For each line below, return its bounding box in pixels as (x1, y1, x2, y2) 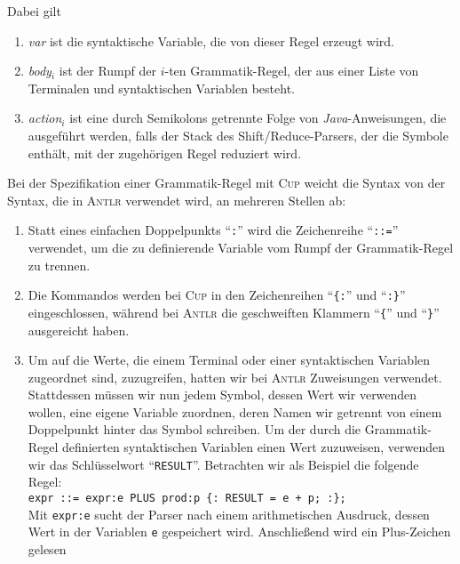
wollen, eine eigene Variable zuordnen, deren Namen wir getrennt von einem (28, 402, 442, 421)
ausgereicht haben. (28, 320, 130, 339)
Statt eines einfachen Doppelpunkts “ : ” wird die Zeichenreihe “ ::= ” (28, 221, 399, 239)
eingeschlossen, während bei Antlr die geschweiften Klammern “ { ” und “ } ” (28, 302, 440, 321)
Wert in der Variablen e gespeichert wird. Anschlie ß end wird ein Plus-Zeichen (28, 522, 451, 541)
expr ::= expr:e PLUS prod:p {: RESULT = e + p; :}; (28, 491, 346, 504)
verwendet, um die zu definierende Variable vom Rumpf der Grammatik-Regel (28, 238, 454, 256)
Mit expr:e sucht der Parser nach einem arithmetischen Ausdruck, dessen (28, 504, 430, 523)
